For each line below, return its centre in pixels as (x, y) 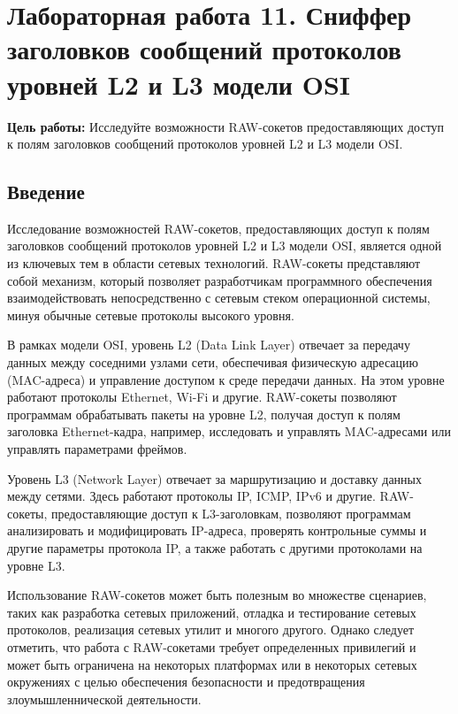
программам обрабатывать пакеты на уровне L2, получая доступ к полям (204, 414)
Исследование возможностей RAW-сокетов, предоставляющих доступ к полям (218, 228)
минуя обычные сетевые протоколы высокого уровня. (151, 315)
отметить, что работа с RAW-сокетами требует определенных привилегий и (212, 646)
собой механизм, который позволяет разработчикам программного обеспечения (220, 280)
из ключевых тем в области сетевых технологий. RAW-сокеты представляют (214, 263)
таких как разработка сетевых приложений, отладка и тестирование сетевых (212, 612)
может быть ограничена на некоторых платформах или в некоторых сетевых (212, 664)
